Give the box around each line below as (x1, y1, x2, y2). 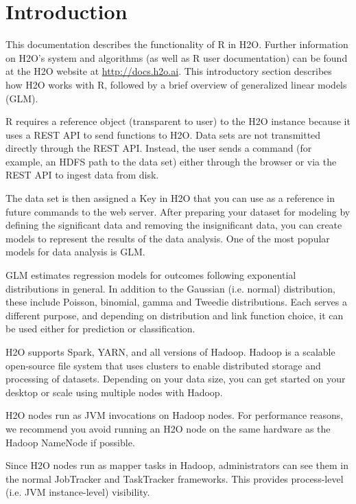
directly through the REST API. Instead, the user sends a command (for (5, 141, 312, 155)
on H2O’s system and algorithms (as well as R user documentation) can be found (5, 50, 348, 65)
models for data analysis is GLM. (5, 244, 145, 259)
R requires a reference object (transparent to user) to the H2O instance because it (5, 114, 351, 128)
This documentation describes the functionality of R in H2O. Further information (5, 37, 348, 51)
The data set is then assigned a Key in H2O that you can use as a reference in (5, 191, 335, 205)
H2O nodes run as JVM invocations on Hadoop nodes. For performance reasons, (5, 408, 344, 422)
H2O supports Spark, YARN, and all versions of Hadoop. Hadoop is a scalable (5, 345, 335, 358)
